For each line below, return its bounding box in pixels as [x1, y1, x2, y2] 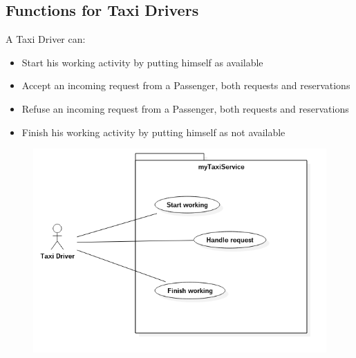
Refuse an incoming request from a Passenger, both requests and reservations [21, 101, 349, 115]
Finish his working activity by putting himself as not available [21, 124, 285, 139]
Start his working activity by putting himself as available [21, 55, 263, 69]
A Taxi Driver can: [6, 32, 86, 46]
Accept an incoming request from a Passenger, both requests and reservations [21, 78, 350, 93]
